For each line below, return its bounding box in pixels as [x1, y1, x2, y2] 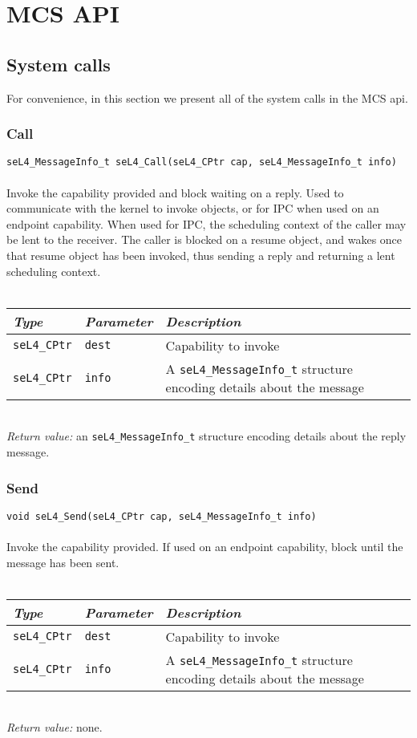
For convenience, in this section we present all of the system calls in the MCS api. [6, 89, 408, 106]
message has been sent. [6, 553, 119, 570]
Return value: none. [6, 719, 103, 736]
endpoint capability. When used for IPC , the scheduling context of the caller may [6, 215, 407, 232]
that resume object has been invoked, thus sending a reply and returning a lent [6, 247, 395, 264]
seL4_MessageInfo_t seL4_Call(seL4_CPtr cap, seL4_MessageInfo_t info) [6, 156, 397, 168]
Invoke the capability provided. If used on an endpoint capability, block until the [6, 538, 403, 555]
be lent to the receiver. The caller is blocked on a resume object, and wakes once [6, 231, 403, 248]
